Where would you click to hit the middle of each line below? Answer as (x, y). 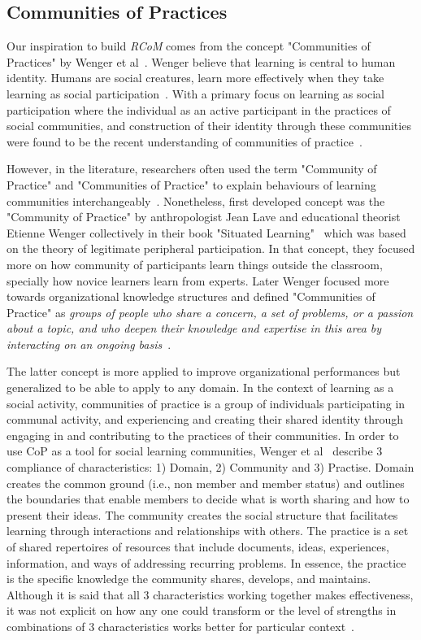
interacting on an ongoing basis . (89, 344)
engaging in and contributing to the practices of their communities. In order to (203, 435)
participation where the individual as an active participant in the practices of (199, 109)
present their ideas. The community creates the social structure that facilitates (202, 514)
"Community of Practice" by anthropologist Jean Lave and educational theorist (204, 217)
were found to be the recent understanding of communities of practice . (184, 141)
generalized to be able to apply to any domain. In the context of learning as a (200, 387)
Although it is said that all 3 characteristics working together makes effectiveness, (210, 594)
